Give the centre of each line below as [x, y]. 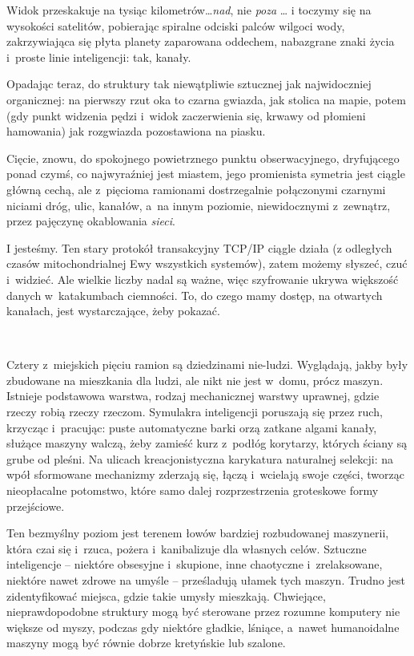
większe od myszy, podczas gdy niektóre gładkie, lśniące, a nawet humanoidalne [203, 627]
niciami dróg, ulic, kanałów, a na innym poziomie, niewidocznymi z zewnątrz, [199, 205]
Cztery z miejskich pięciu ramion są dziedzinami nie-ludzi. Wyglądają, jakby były [207, 364]
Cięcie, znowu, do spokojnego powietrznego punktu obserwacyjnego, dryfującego [203, 158]
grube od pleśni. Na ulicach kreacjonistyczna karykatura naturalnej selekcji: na [200, 458]
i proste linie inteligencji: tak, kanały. [99, 57]
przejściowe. [36, 506]
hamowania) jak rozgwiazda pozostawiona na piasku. [136, 131]
